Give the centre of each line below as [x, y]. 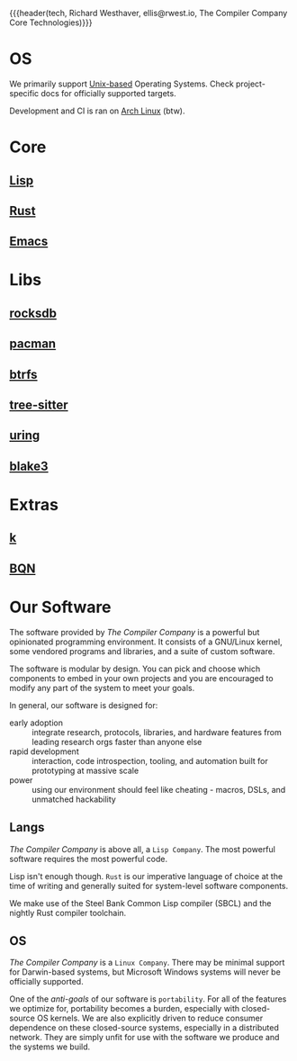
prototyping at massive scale [85, 770]
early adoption [36, 723]
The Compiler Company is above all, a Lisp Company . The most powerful [143, 849]
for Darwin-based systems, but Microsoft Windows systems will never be [145, 972]
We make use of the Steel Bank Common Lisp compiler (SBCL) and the [140, 903]
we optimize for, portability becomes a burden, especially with [125, 1009]
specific [24, 93]
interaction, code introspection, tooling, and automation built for [150, 760]
